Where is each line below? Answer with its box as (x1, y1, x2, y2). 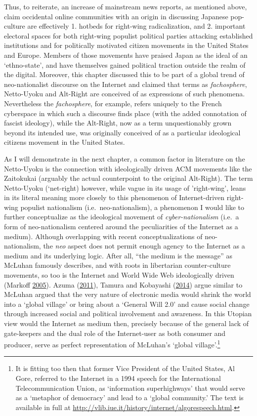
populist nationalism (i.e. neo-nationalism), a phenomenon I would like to (20, 202, 244, 212)
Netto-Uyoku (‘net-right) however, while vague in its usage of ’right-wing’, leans (4, 182, 246, 193)
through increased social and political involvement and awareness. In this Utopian (4, 308, 252, 319)
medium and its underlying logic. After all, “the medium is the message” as (4, 250, 233, 260)
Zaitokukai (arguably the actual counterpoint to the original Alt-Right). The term (4, 173, 253, 183)
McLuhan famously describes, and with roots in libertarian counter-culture (4, 260, 231, 270)
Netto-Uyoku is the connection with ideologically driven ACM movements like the (4, 163, 252, 173)
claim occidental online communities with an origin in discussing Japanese (4, 11, 228, 21)
